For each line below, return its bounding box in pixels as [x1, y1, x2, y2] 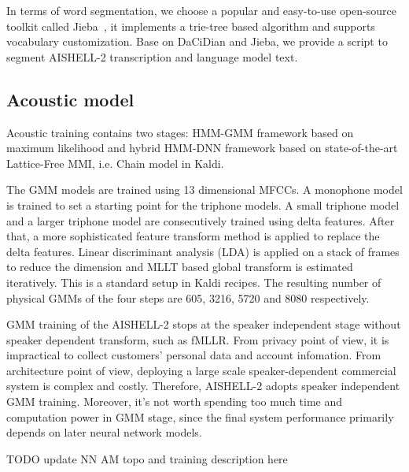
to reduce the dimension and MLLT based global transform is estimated [6, 258, 353, 275]
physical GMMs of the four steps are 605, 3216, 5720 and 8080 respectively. [6, 289, 370, 306]
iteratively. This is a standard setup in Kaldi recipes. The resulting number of [6, 273, 381, 290]
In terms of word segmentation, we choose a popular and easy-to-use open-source [6, 2, 397, 18]
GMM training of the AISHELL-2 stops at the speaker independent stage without [6, 316, 401, 333]
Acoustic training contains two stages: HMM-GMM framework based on [6, 124, 354, 140]
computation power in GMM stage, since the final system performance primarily [6, 408, 394, 425]
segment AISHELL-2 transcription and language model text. [6, 48, 298, 65]
